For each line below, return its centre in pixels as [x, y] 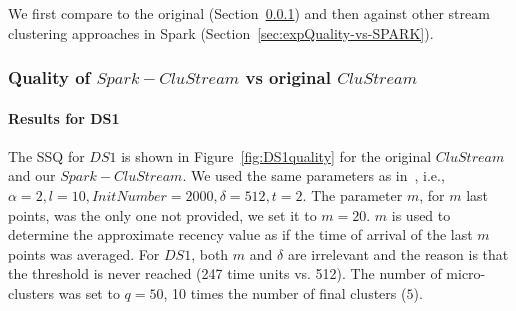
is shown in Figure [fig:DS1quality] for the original [276, 155]
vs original [288, 77]
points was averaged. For [84, 253]
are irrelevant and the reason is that [398, 253]
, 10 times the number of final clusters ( [285, 292]
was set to [89, 292]
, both [210, 253]
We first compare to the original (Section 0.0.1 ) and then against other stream [249, 13]
